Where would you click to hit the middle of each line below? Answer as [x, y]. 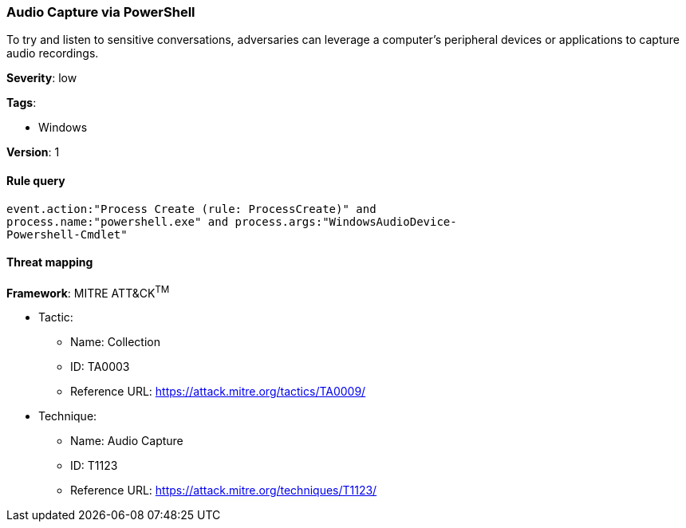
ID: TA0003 [100, 367]
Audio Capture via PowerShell [101, 12]
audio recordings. [53, 53]
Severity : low [42, 78]
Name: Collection [116, 342]
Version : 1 [33, 152]
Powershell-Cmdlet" [67, 234]
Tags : [22, 103]
